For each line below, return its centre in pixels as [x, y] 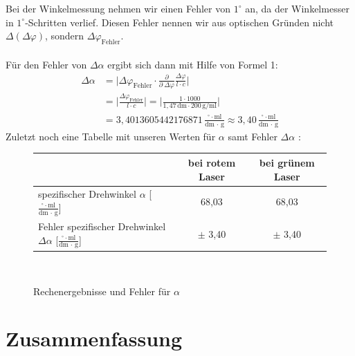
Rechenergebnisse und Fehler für [102, 291]
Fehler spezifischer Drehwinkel [102, 226]
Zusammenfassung [94, 338]
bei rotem [212, 162]
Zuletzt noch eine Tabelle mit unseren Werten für [111, 136]
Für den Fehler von [46, 64]
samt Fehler [253, 136]
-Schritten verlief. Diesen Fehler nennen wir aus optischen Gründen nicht [180, 22]
